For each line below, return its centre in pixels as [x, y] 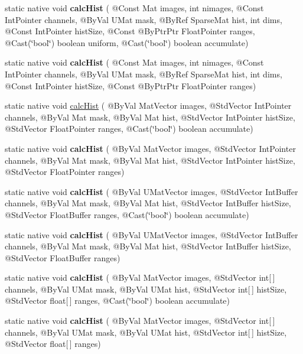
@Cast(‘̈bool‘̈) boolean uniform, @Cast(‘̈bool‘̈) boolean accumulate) [127, 42]
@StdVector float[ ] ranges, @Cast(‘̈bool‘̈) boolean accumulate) [117, 301]
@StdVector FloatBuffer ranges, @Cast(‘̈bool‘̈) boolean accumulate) [127, 214]
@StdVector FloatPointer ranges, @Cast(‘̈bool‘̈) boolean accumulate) [129, 129]
